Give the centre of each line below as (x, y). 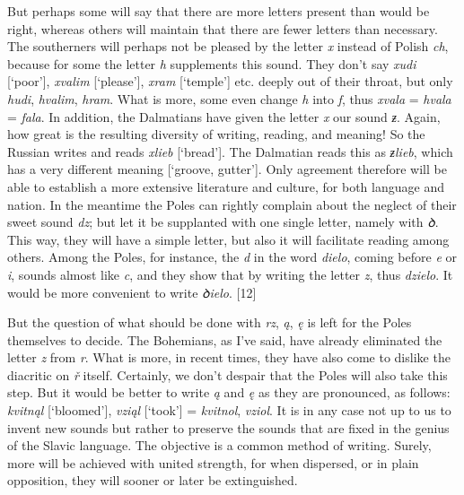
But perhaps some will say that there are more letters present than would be (219, 11)
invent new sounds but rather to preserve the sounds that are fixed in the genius (228, 427)
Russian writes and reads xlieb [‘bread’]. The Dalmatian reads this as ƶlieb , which (230, 151)
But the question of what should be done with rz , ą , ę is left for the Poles (210, 322)
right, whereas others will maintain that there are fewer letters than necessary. (223, 28)
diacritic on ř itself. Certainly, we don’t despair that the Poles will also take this (228, 374)
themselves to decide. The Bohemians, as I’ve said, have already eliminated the (225, 339)
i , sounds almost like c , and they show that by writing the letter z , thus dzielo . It (230, 274)
